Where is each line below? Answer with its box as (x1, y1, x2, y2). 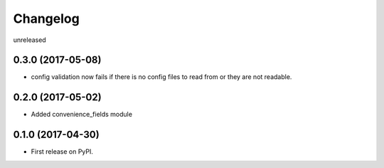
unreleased (13, 36, 46, 44)
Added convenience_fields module (31, 110, 133, 119)
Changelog (13, 11, 80, 26)
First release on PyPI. (31, 147, 94, 156)
